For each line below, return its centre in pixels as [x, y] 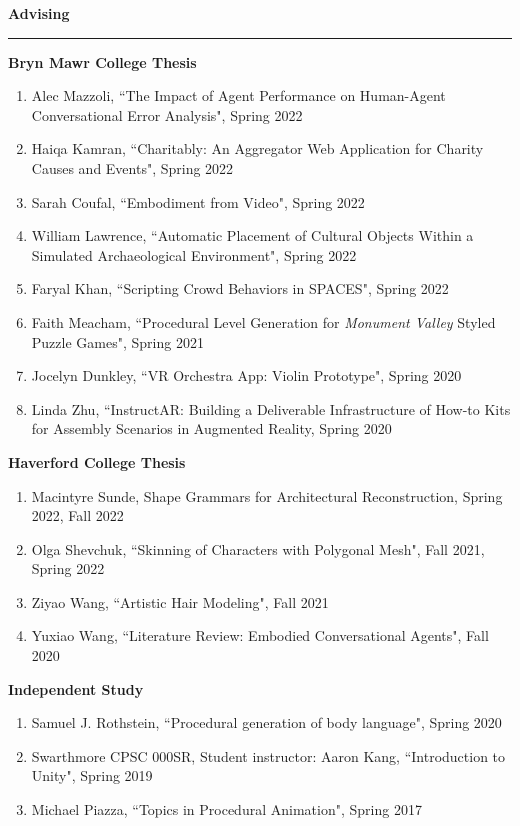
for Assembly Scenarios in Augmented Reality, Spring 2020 [211, 428]
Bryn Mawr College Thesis [102, 61]
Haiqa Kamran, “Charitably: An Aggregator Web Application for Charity [257, 148]
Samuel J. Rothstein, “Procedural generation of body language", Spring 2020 [266, 722]
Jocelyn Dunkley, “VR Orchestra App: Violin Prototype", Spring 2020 [246, 375]
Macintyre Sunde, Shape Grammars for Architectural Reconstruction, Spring [267, 495]
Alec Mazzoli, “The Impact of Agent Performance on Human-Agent [238, 95]
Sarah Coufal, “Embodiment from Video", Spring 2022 [198, 201]
